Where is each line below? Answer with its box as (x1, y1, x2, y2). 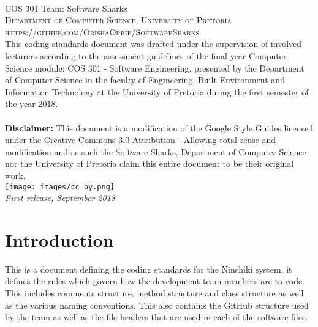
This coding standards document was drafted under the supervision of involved (5, 37, 302, 50)
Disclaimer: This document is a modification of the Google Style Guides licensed (5, 121, 313, 134)
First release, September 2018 (5, 191, 116, 204)
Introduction (5, 227, 114, 252)
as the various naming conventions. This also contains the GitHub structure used (5, 298, 309, 311)
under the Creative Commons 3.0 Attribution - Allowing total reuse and (5, 133, 276, 146)
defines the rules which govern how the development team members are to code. (5, 274, 305, 287)
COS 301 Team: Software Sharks (5, 1, 127, 14)
